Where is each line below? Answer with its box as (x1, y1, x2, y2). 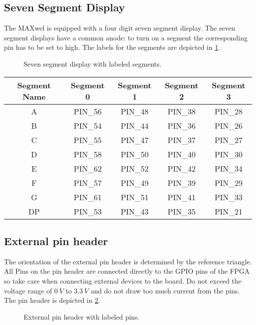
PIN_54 (73, 119, 102, 131)
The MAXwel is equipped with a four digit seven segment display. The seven (4, 23, 235, 33)
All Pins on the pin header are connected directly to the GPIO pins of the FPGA (4, 266, 250, 276)
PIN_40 (167, 148, 196, 160)
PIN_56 (73, 105, 102, 117)
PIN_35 (167, 205, 196, 217)
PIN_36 (167, 119, 196, 131)
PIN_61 (73, 191, 102, 203)
